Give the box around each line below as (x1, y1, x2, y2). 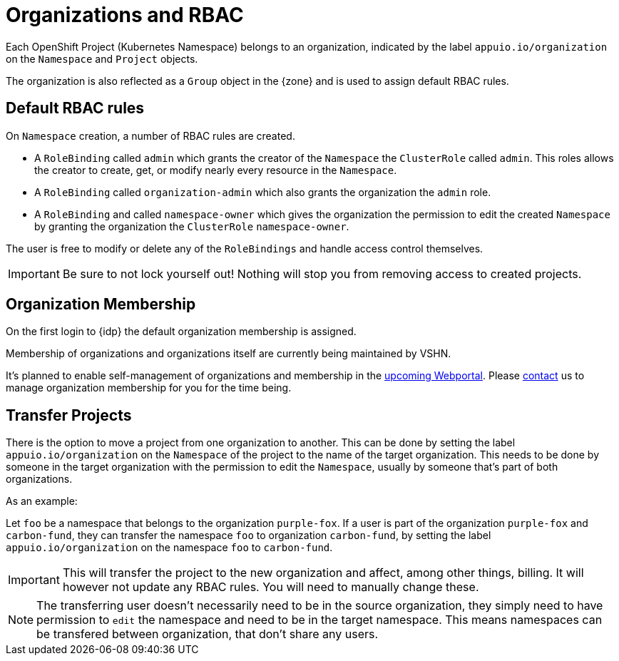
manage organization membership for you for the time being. (6, 381, 292, 394)
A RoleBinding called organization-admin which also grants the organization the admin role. (34, 185, 491, 198)
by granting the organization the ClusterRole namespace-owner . (34, 220, 349, 232)
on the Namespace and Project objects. (6, 52, 198, 65)
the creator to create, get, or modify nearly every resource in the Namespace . (34, 163, 397, 176)
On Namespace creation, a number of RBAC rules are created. (6, 129, 295, 142)
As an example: (6, 495, 78, 508)
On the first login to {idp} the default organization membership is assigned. (6, 325, 357, 338)
